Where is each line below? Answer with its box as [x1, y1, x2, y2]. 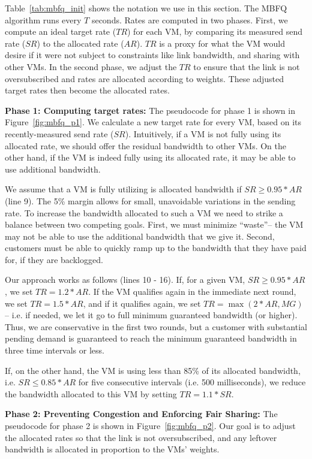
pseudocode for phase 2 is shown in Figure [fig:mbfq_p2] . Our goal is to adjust [5, 419, 296, 431]
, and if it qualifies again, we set [83, 297, 201, 309]
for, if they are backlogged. [5, 253, 103, 265]
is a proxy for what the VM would [159, 37, 285, 49]
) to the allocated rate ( [37, 37, 124, 49]
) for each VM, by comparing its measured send [127, 25, 303, 38]
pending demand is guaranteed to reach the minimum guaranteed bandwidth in [5, 332, 297, 345]
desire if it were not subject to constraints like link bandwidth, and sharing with [5, 49, 300, 61]
